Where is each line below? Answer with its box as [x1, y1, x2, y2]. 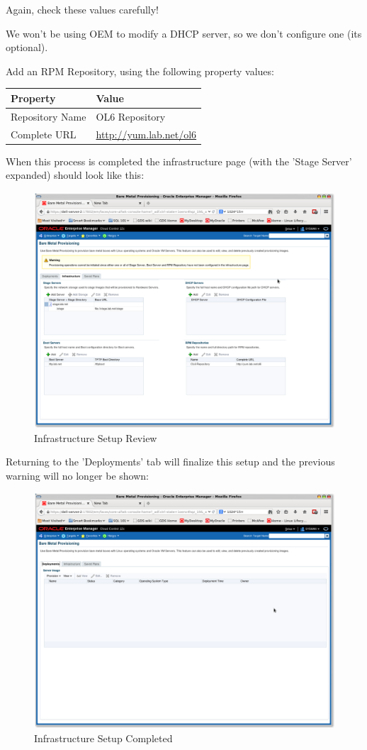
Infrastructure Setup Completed [34, 730, 173, 745]
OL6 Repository [96, 109, 166, 123]
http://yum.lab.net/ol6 [96, 126, 197, 141]
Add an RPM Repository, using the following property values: [6, 63, 274, 78]
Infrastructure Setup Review [34, 430, 157, 445]
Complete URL [11, 126, 77, 141]
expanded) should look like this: [6, 167, 145, 182]
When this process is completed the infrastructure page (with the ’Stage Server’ [6, 153, 352, 168]
